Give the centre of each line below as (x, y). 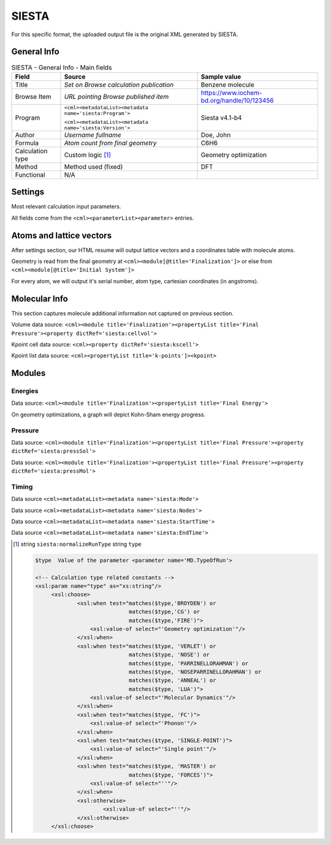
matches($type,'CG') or (165, 612)
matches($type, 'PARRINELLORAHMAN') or (189, 663)
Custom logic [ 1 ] (88, 155)
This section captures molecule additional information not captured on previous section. (123, 313)
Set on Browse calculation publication (119, 85)
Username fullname (93, 135)
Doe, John (216, 135)
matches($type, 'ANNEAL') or (173, 680)
